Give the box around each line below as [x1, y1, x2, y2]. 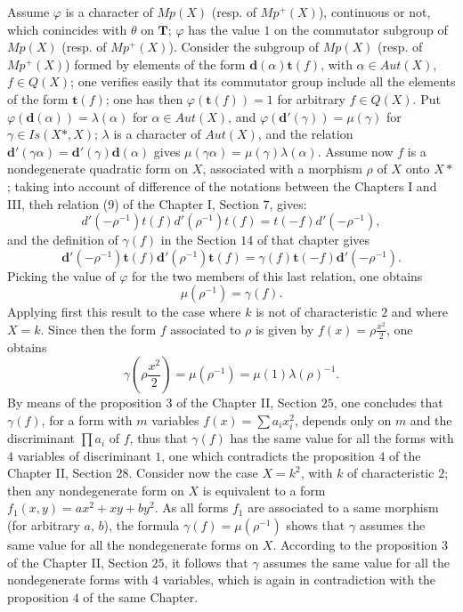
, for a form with [41, 410, 133, 429]
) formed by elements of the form [65, 54, 246, 73]
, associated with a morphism [202, 159, 362, 178]
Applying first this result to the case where [7, 302, 241, 321]
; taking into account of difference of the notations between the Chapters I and [7, 176, 437, 195]
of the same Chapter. [83, 587, 199, 606]
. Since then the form [40, 319, 157, 338]
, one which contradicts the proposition [161, 446, 375, 464]
